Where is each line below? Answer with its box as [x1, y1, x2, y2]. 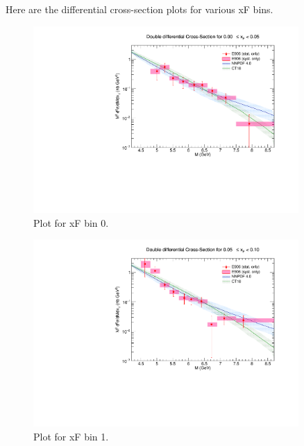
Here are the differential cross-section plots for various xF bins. [6, 2, 273, 16]
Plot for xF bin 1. [33, 429, 109, 443]
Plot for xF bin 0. [33, 215, 109, 230]
